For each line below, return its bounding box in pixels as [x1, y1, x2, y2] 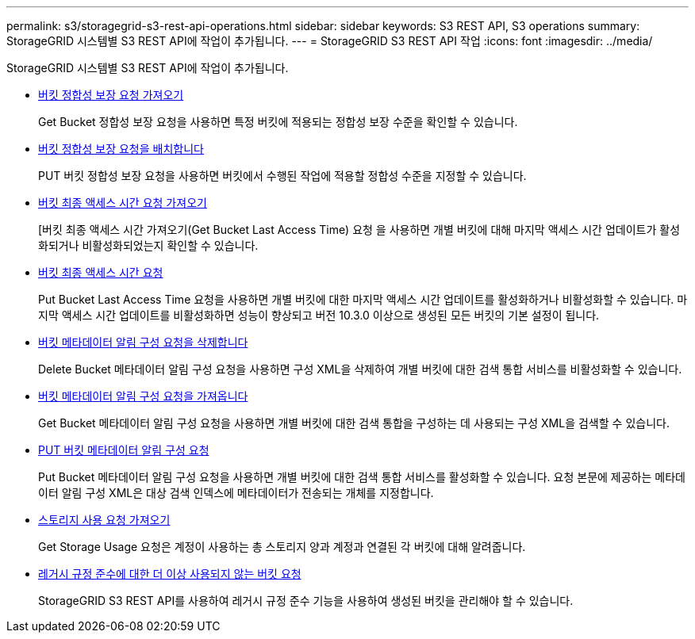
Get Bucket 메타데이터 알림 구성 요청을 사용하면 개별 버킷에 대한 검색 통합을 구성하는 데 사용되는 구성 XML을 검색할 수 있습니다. [38, 416, 670, 430]
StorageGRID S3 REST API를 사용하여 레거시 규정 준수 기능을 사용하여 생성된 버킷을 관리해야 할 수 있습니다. [38, 594, 574, 607]
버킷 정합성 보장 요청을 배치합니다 [38, 142, 204, 155]
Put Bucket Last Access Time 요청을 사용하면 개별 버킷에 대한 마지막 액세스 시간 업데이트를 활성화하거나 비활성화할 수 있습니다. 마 [38, 293, 688, 306]
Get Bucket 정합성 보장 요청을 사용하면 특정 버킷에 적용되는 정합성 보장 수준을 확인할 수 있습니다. [38, 115, 518, 128]
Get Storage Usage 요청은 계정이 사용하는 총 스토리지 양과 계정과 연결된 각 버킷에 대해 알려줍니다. [38, 540, 526, 553]
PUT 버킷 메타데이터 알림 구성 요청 [38, 443, 209, 457]
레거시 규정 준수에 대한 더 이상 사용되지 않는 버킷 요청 [38, 567, 301, 580]
